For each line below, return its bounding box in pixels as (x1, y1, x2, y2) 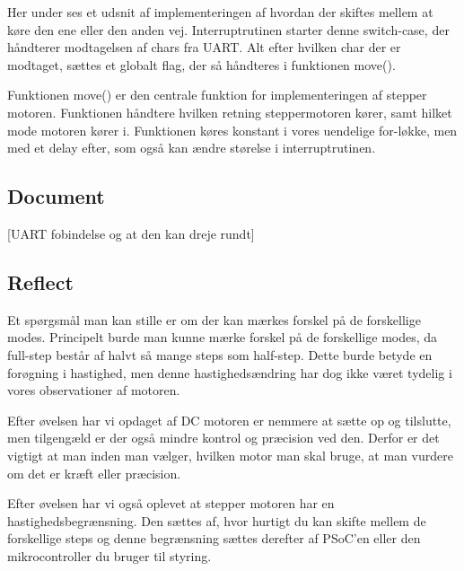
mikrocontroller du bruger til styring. (7, 546, 212, 565)
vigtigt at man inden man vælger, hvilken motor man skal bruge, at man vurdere (7, 445, 453, 464)
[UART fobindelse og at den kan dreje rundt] (7, 224, 255, 242)
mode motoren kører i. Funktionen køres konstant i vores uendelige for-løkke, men (7, 120, 458, 139)
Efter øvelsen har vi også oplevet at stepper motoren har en (7, 494, 335, 513)
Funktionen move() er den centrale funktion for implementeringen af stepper (7, 85, 427, 104)
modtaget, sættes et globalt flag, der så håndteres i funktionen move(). (7, 55, 396, 74)
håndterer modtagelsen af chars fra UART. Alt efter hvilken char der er (7, 38, 401, 57)
